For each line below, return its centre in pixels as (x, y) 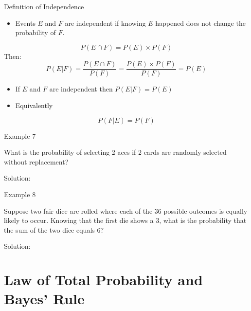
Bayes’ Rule (44, 299)
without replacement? (36, 161)
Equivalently (34, 105)
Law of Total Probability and (103, 280)
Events (25, 23)
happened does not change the (200, 23)
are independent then (81, 89)
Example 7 (20, 136)
